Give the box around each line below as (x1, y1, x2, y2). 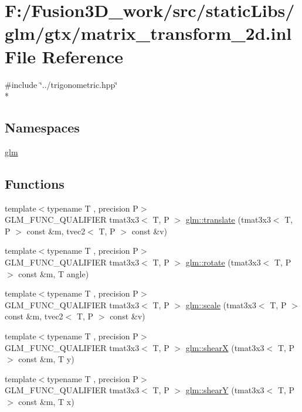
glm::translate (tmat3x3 (185, 213, 271, 226)
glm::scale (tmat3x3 (185, 298, 256, 311)
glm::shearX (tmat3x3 (185, 341, 264, 353)
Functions (5, 174, 65, 192)
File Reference (5, 44, 124, 68)
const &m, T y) (18, 353, 74, 365)
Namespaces (5, 118, 80, 137)
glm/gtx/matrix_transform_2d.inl (5, 21, 292, 45)
